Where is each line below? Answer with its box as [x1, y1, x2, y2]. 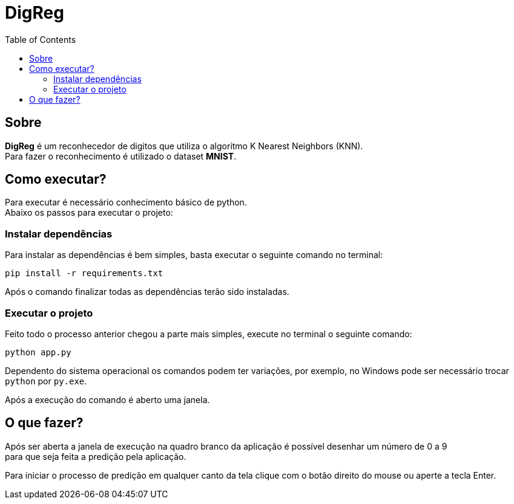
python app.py [5, 347, 71, 357]
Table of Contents [5, 34, 76, 45]
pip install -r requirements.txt [5, 268, 163, 279]
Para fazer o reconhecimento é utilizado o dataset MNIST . [5, 150, 237, 161]
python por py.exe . [5, 375, 87, 386]
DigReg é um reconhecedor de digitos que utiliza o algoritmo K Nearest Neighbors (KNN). [5, 140, 363, 151]
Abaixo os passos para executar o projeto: [5, 207, 173, 218]
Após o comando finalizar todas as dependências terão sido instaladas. [5, 286, 289, 297]
